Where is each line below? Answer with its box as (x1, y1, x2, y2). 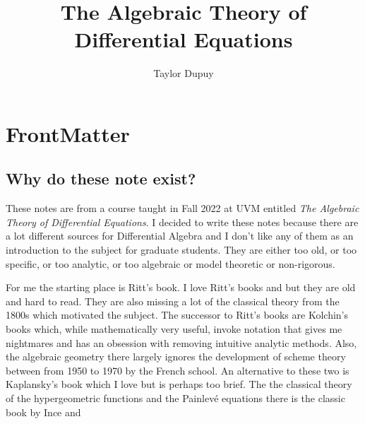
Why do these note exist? (6, 167, 196, 189)
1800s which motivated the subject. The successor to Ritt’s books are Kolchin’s (6, 307, 349, 322)
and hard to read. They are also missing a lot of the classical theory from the (6, 293, 340, 308)
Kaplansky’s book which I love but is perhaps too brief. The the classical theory (6, 377, 352, 391)
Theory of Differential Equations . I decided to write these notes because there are (6, 214, 359, 229)
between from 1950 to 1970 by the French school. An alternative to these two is (6, 363, 349, 377)
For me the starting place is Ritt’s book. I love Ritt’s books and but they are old (6, 280, 356, 295)
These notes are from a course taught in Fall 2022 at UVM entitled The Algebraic (6, 201, 359, 216)
